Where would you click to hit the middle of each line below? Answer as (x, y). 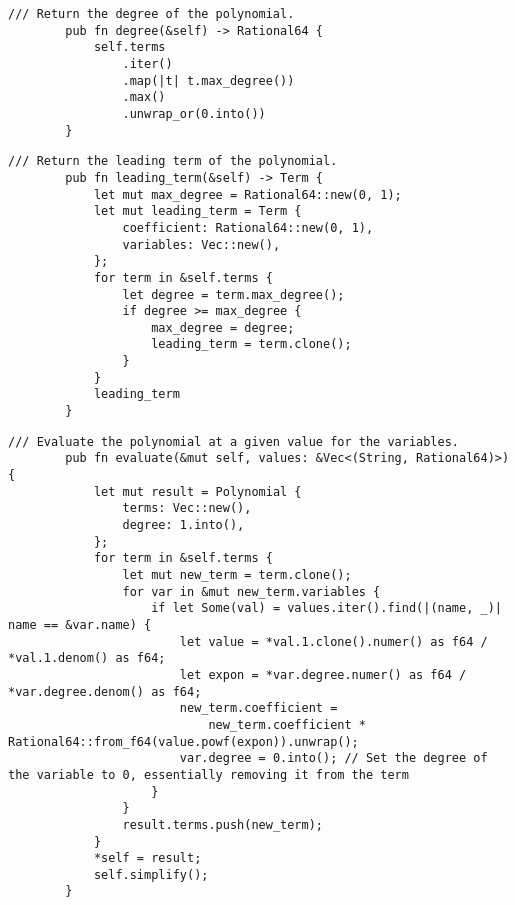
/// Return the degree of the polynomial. (151, 14)
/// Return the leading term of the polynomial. (173, 161)
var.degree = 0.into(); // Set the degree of (333, 758)
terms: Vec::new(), (187, 508)
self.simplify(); (151, 874)
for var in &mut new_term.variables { (251, 591)
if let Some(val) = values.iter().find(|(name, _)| (326, 608)
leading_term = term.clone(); (251, 344)
